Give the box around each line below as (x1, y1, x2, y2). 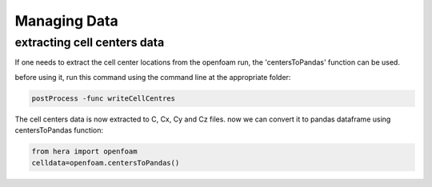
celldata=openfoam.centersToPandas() (31, 158, 180, 167)
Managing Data (14, 12, 119, 30)
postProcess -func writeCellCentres (31, 93, 176, 103)
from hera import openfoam (31, 147, 138, 156)
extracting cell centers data (14, 35, 165, 50)
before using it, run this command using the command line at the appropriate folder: (14, 72, 291, 82)
